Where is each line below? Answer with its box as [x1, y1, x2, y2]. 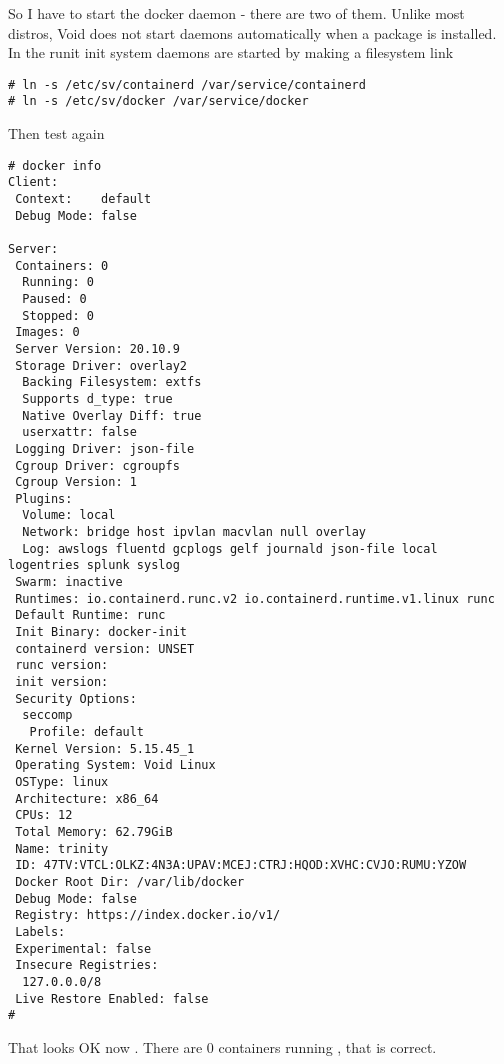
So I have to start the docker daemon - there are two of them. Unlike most [8, 3, 465, 23]
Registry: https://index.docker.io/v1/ [15, 908, 281, 923]
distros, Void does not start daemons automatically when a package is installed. [8, 22, 497, 43]
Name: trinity [15, 841, 109, 856]
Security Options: [15, 691, 137, 706]
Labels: [15, 924, 66, 939]
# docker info [8, 158, 102, 173]
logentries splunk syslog [8, 558, 180, 573]
